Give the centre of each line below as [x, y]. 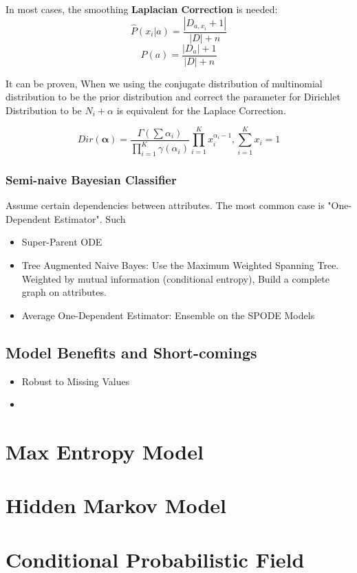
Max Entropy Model [105, 451]
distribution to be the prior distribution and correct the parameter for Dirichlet [173, 97]
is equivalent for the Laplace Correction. [201, 110]
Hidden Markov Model [116, 505]
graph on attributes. [64, 292]
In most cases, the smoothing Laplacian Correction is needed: [142, 9]
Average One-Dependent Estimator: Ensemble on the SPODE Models [168, 315]
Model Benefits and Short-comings [131, 352]
